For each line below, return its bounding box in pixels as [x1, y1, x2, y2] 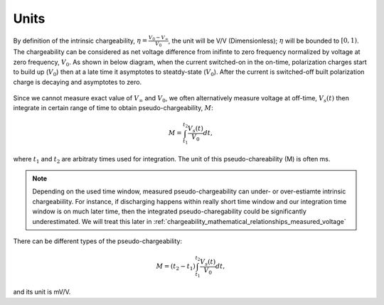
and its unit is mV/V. [13, 288, 71, 296]
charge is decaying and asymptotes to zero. [13, 77, 142, 86]
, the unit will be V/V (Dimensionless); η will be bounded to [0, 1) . [168, 36, 359, 45]
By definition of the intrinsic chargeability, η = [13, 36, 148, 45]
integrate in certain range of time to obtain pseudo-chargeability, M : [13, 104, 213, 112]
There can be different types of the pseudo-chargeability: [13, 237, 183, 245]
